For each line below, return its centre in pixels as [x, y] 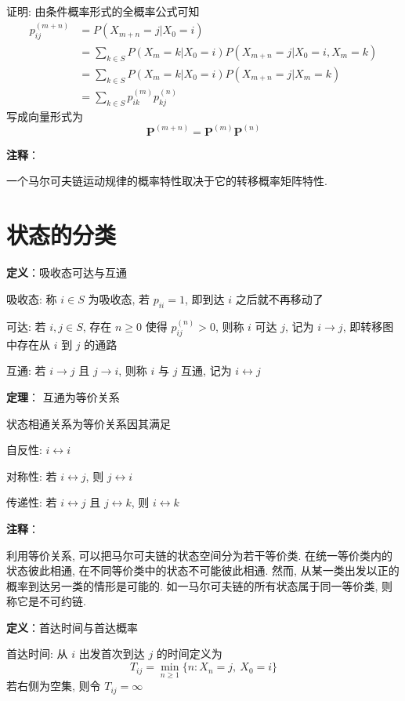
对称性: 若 [32, 476]
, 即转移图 [368, 326]
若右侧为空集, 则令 [54, 686]
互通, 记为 [206, 370]
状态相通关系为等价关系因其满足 [89, 423]
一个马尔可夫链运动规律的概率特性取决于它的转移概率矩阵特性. [167, 181]
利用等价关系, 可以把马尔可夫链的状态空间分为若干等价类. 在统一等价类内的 [200, 555]
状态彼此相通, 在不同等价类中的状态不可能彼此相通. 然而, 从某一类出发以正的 [203, 570]
